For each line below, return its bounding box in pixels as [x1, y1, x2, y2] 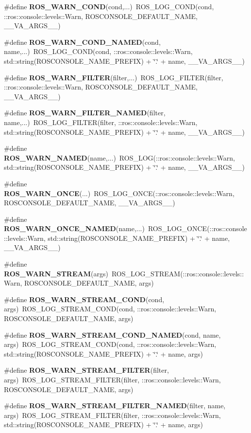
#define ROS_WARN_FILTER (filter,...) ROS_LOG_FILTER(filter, [4, 72, 223, 82]
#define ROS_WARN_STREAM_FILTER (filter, [4, 365, 169, 375]
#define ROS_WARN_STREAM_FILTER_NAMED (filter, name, [4, 400, 226, 411]
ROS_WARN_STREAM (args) [4, 268, 108, 278]
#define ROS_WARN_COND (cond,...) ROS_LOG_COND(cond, [4, 1, 214, 11]
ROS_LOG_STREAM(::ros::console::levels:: [111, 268, 244, 278]
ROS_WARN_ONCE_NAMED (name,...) [4, 223, 145, 234]
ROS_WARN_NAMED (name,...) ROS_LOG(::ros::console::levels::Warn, [4, 152, 235, 162]
